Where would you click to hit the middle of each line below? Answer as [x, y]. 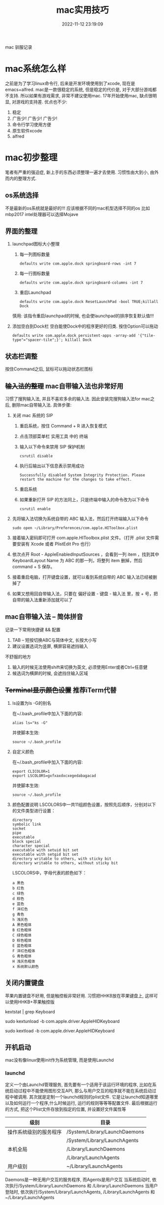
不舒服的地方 [18, 657]
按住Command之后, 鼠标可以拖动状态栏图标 [49, 369]
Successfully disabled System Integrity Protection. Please [82, 475]
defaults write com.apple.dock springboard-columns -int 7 [81, 283]
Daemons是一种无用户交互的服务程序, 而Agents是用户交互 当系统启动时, [78, 1179]
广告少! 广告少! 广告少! [35, 118]
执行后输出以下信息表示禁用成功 [52, 466]
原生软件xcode [27, 130]
